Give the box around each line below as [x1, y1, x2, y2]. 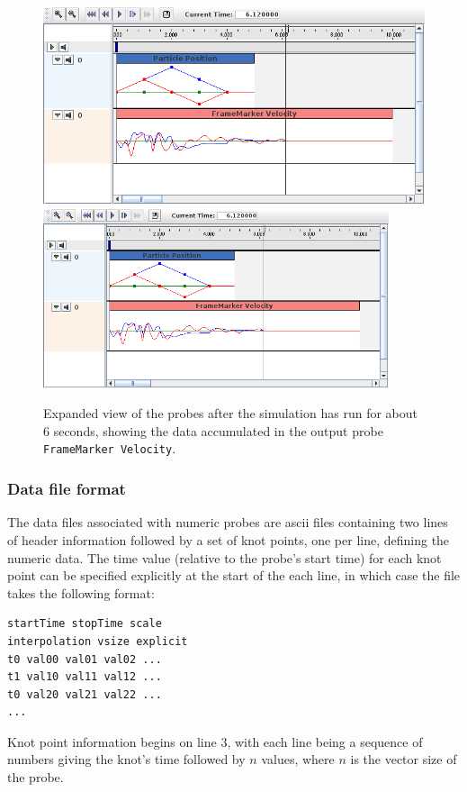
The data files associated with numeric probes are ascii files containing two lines [7, 513, 448, 532]
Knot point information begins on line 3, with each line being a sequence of [7, 732, 423, 751]
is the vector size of [350, 750, 457, 769]
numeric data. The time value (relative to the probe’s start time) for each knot [7, 548, 442, 567]
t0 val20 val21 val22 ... [7, 687, 162, 701]
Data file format [7, 478, 126, 500]
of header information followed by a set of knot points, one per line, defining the [7, 530, 450, 549]
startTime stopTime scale [7, 617, 162, 631]
